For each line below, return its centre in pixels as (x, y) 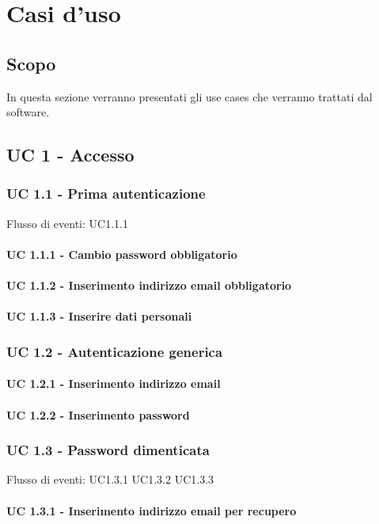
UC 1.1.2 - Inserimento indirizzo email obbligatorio (149, 285)
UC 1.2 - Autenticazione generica (115, 351)
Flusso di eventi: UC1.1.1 (67, 223)
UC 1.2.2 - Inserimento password (98, 414)
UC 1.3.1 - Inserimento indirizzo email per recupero (152, 510)
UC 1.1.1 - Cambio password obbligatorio (122, 254)
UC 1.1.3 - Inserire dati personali (99, 316)
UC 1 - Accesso (70, 155)
